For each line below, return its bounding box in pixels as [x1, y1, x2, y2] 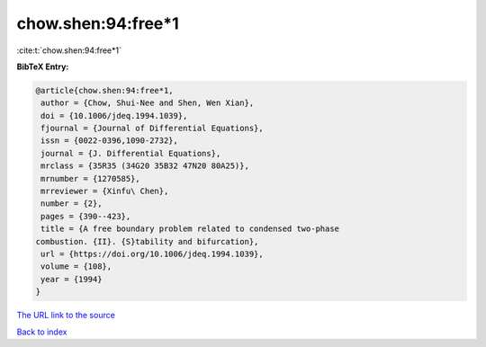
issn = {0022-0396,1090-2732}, [40, 136, 179, 146]
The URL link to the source [16, 310, 116, 321]
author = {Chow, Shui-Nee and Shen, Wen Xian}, [40, 98, 255, 108]
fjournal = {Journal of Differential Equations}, [40, 123, 265, 134]
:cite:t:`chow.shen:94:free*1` [16, 45, 121, 56]
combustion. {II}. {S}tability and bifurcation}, [35, 236, 259, 246]
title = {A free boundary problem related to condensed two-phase [40, 224, 340, 234]
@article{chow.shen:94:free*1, [35, 85, 175, 95]
